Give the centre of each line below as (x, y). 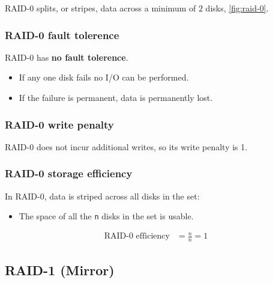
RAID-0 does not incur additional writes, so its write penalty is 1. (126, 146)
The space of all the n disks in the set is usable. (106, 216)
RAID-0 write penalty (59, 124)
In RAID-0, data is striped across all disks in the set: (102, 196)
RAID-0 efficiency (137, 236)
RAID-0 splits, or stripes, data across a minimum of (100, 8)
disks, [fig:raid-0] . (237, 8)
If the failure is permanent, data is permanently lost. (116, 97)
